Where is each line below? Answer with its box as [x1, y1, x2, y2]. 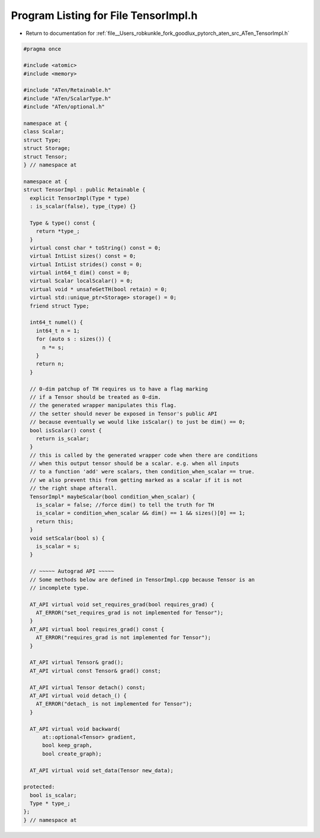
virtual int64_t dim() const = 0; [30, 270, 130, 276]
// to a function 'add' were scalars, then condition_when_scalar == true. [30, 468, 255, 475]
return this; [36, 518, 74, 524]
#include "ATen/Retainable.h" [23, 87, 111, 94]
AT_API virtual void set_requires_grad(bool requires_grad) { [30, 601, 215, 607]
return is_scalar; [36, 435, 89, 442]
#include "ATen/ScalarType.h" [23, 95, 111, 102]
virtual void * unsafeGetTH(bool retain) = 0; [30, 286, 168, 293]
